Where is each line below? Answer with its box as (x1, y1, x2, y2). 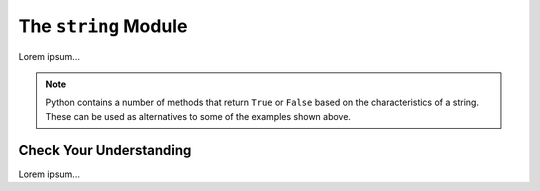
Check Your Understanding (18, 141, 192, 159)
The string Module (18, 15, 188, 37)
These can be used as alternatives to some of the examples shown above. (45, 110, 352, 122)
